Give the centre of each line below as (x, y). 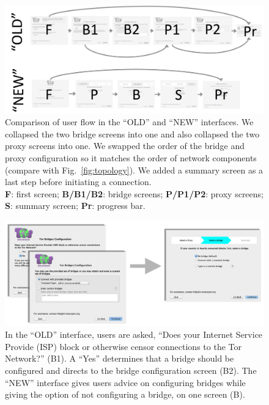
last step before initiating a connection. (78, 182)
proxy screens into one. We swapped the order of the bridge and (125, 146)
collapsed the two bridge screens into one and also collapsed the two (132, 133)
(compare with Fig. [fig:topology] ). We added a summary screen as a (134, 170)
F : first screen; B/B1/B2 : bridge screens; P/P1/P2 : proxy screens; (134, 193)
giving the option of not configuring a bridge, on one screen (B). (125, 394)
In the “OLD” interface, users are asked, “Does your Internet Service (134, 334)
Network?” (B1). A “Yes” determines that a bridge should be (120, 358)
